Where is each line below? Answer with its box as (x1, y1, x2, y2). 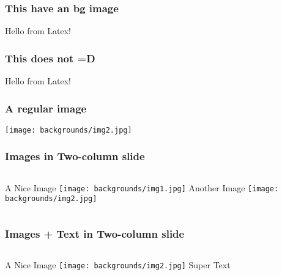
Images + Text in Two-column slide (5, 226, 185, 241)
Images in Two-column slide (5, 148, 145, 164)
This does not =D (5, 50, 95, 65)
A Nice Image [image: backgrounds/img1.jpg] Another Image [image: (5, 181, 279, 194)
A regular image (5, 100, 87, 116)
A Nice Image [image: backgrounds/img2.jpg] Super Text (5, 258, 231, 271)
